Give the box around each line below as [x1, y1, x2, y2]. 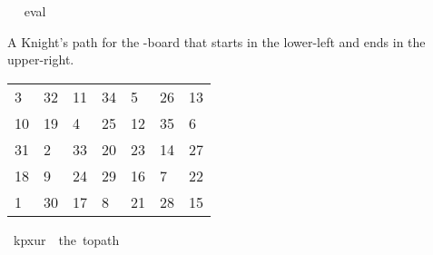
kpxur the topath [13, 230, 120, 249]
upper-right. [7, 50, 74, 69]
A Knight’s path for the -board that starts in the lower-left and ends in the [7, 32, 426, 51]
